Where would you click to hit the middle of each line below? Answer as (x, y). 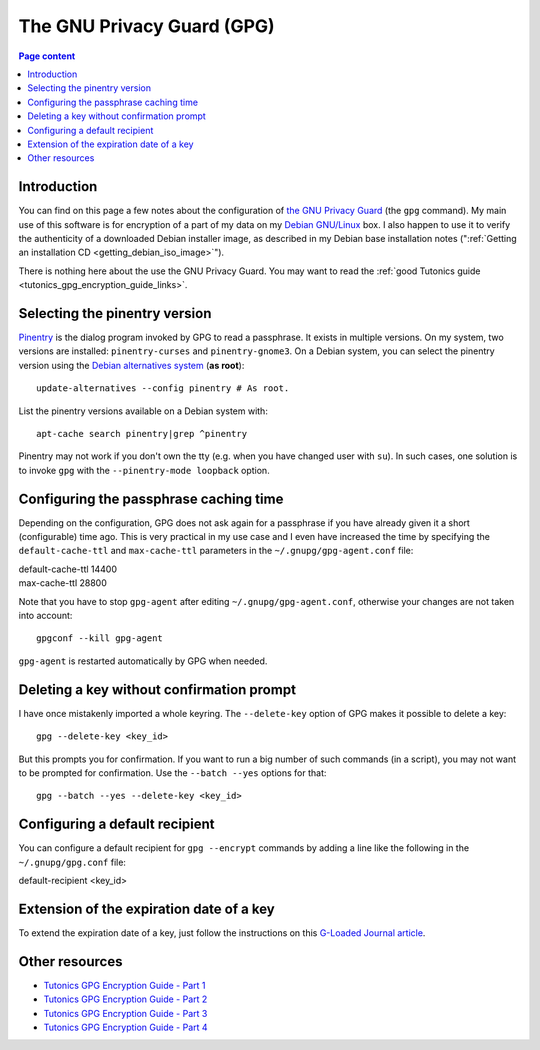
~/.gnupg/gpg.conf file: (72, 862)
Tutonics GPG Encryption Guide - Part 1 (124, 985)
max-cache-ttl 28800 (62, 583)
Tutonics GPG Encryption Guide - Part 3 (125, 1013)
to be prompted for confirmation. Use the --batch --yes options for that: (172, 772)
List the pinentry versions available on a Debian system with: (143, 411)
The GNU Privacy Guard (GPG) (146, 26)
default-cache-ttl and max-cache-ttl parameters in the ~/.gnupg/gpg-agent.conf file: (216, 551)
